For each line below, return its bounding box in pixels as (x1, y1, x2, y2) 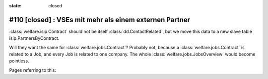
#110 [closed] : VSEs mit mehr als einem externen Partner (9, 15, 191, 24)
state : (9, 3, 22, 8)
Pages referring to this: (9, 67, 57, 73)
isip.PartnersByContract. (9, 35, 60, 41)
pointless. (9, 58, 29, 64)
